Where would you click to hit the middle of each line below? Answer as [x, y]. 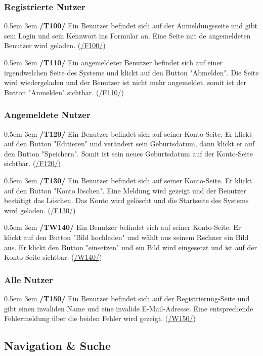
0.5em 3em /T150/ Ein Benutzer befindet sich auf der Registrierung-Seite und [127, 298]
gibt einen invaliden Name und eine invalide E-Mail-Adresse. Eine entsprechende [129, 308]
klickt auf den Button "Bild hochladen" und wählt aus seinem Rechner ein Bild [126, 237]
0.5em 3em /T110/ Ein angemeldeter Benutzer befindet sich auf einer [113, 62]
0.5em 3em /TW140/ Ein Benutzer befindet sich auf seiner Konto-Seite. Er [123, 227]
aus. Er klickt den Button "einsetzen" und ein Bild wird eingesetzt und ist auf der [130, 247]
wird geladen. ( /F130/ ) [40, 210]
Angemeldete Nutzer [47, 115]
